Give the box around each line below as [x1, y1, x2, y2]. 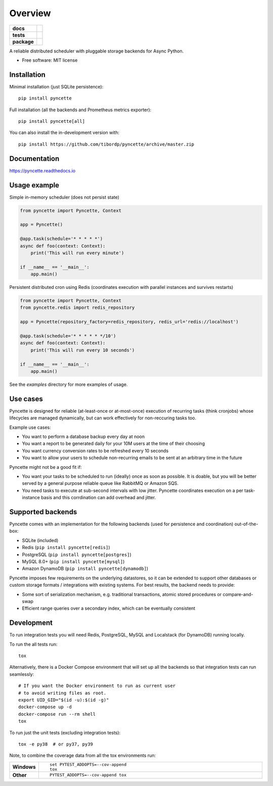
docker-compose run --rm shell [18, 711, 96, 717]
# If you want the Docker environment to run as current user [18, 683, 176, 689]
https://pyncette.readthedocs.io [9, 167, 76, 174]
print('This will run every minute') [30, 250, 124, 256]
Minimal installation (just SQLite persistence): [9, 83, 104, 89]
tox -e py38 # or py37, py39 [18, 741, 94, 747]
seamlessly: [9, 671, 34, 677]
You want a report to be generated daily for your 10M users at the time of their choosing [22, 440, 205, 447]
